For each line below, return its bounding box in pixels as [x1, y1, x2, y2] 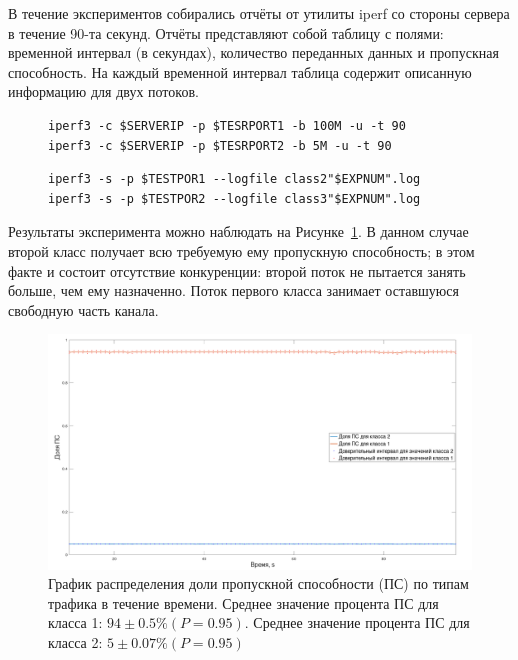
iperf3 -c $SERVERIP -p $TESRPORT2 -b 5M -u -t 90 [48, 138, 392, 153]
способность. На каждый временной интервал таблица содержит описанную [8, 61, 472, 82]
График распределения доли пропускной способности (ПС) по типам [48, 573, 469, 594]
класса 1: [48, 612, 103, 633]
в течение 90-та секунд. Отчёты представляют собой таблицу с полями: [8, 22, 444, 43]
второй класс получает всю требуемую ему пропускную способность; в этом [8, 240, 475, 261]
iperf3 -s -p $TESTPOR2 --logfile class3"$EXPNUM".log [48, 191, 421, 206]
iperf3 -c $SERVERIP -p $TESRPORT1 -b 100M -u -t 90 [48, 118, 406, 133]
